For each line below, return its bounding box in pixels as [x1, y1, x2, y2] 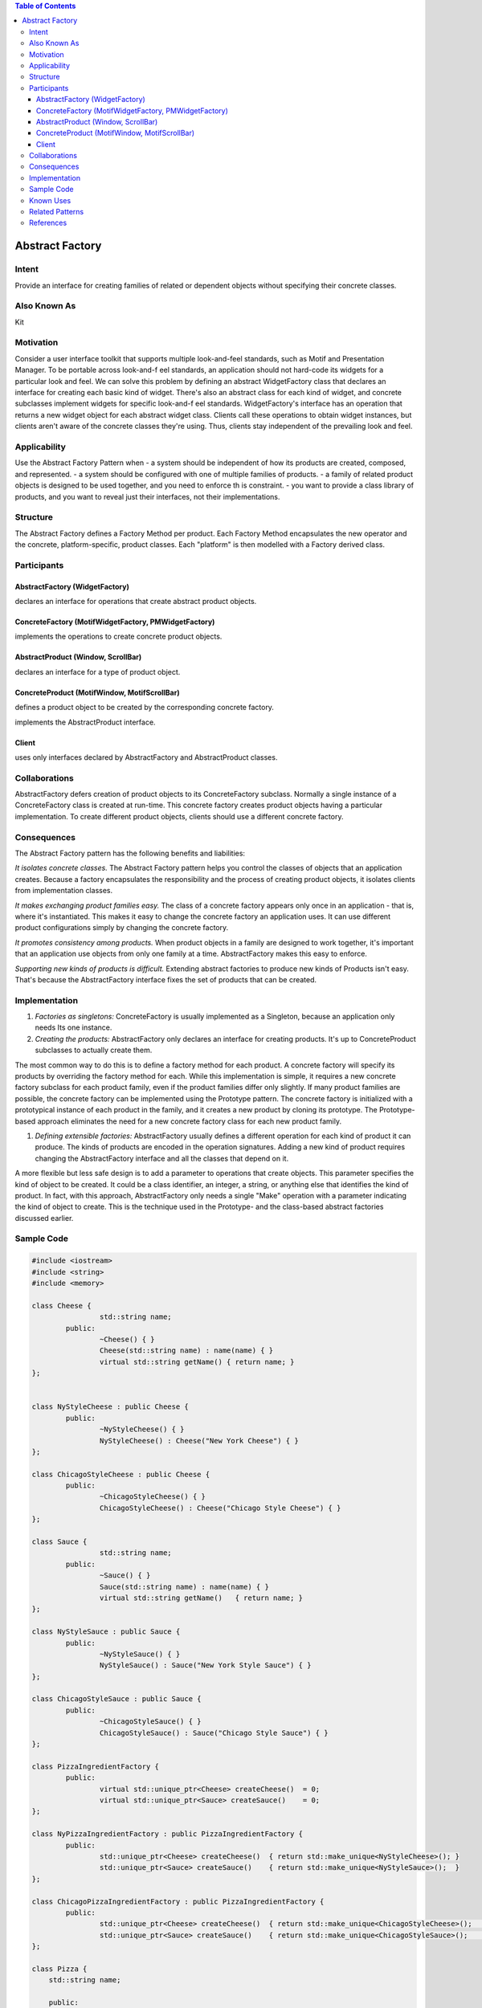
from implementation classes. [14, 886, 112, 896]
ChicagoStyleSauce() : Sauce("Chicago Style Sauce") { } [99, 1728, 329, 1737]
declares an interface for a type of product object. [14, 667, 181, 676]
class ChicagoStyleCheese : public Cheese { [31, 1470, 210, 1479]
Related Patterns [29, 207, 84, 217]
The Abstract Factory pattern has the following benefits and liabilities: [14, 848, 245, 859]
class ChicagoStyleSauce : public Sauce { [31, 1695, 202, 1704]
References [29, 218, 67, 228]
